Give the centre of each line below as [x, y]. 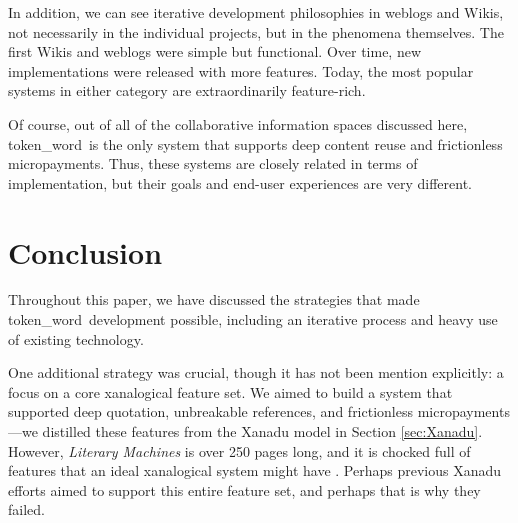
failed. [26, 509]
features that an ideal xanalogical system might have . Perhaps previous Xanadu [255, 470]
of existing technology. [76, 338]
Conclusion [85, 251]
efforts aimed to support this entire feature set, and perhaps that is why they [244, 489]
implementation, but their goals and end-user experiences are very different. [240, 182]
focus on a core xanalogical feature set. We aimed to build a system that [230, 391]
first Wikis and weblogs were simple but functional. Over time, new [215, 51]
